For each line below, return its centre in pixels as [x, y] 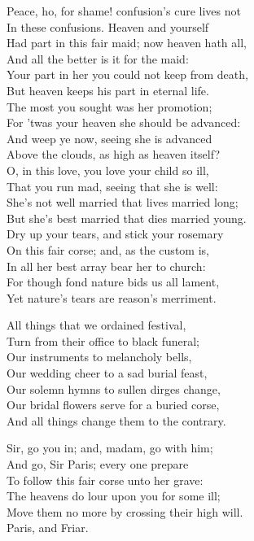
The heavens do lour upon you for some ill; [114, 496]
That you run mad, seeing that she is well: [112, 186]
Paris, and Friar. [48, 528]
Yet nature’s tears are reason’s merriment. [112, 297]
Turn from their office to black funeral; [103, 340]
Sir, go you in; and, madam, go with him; [110, 448]
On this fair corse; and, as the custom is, [108, 249]
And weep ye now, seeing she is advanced [109, 138]
